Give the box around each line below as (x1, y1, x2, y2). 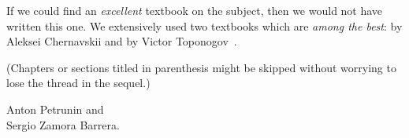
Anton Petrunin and (6, 100, 104, 117)
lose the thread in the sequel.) (6, 74, 151, 91)
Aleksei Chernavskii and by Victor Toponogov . (6, 33, 237, 49)
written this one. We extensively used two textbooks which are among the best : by (6, 17, 403, 34)
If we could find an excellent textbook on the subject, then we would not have (6, 2, 383, 18)
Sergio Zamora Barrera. (6, 116, 120, 133)
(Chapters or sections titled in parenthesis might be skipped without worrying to (6, 59, 396, 75)
